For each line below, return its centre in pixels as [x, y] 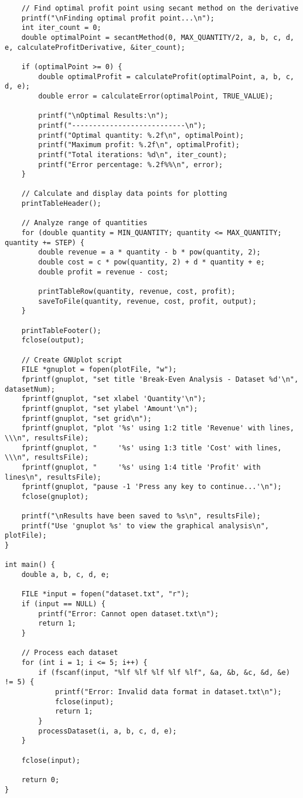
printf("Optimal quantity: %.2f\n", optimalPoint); [141, 135]
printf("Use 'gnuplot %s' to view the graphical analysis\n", [145, 526]
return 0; [40, 780]
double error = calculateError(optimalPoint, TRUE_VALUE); [156, 96]
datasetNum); [30, 389]
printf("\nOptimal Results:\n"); [103, 116]
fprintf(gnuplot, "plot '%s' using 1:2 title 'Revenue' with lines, [158, 428]
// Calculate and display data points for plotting [124, 194]
